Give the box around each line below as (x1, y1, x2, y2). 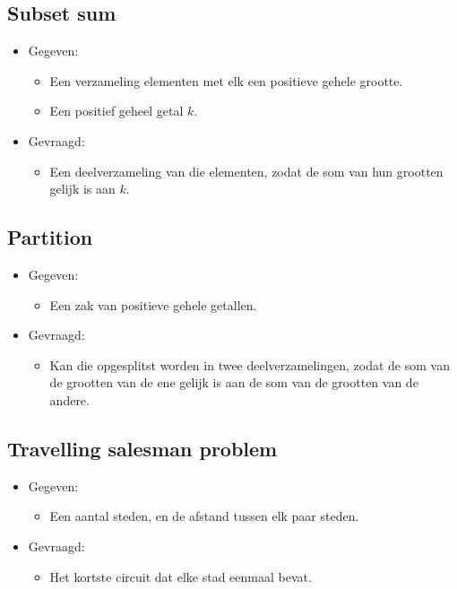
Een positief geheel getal (49, 101, 184, 120)
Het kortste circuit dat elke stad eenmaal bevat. (49, 567, 312, 585)
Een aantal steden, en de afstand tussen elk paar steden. (49, 507, 359, 525)
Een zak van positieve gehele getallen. (49, 295, 257, 314)
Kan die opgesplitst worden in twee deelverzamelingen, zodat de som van (49, 355, 450, 374)
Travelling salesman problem (7, 434, 278, 462)
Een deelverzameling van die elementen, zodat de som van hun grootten (49, 161, 444, 180)
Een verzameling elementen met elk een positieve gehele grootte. (49, 71, 403, 90)
